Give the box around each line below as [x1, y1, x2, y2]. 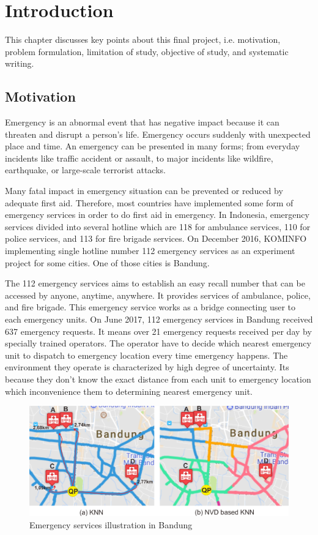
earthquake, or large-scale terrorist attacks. [5, 163, 166, 176]
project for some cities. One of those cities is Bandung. [5, 256, 210, 269]
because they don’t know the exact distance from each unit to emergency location [5, 372, 311, 385]
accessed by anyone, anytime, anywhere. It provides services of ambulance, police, [5, 288, 311, 301]
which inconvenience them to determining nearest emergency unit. [5, 384, 253, 397]
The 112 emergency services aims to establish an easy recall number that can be [5, 277, 305, 290]
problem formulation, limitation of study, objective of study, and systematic [5, 45, 289, 58]
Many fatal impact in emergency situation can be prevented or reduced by [5, 184, 283, 197]
